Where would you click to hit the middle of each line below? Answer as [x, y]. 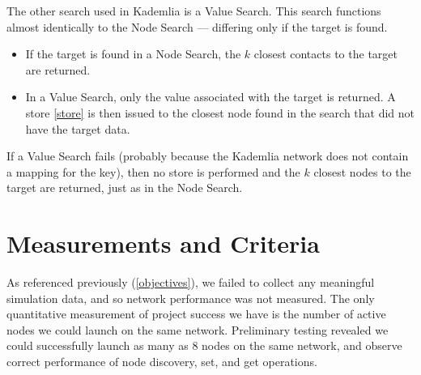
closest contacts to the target [325, 54]
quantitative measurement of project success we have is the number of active [196, 314]
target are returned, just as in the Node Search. [125, 187]
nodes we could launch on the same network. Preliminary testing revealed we [198, 329]
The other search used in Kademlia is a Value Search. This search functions [194, 11]
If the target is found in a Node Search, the [133, 54]
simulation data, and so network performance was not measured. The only [191, 298]
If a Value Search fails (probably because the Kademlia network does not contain [208, 156]
